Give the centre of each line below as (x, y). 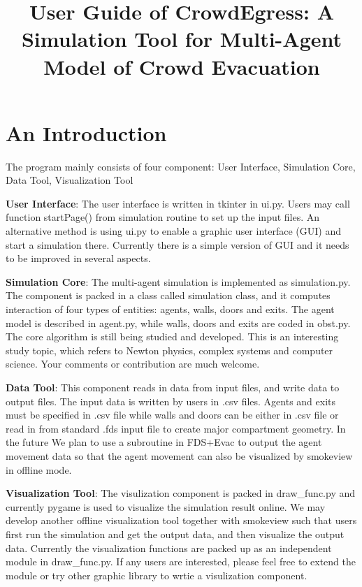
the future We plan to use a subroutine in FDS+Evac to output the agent (164, 442)
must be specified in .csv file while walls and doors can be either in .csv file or (172, 415)
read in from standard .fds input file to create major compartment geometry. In (176, 428)
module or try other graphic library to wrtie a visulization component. (157, 575)
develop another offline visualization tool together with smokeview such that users (181, 520)
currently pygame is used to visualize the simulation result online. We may (166, 506)
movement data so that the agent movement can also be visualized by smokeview (179, 455)
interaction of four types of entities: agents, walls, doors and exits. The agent (170, 309)
